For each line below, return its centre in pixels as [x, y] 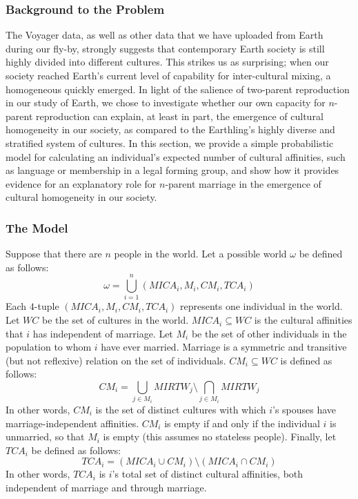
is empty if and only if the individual [242, 423]
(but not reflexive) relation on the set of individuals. [116, 360]
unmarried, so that [45, 437]
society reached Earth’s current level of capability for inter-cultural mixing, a [168, 75]
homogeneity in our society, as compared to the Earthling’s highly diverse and [170, 129]
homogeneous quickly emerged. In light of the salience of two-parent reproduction [178, 89]
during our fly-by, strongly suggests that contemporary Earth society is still [165, 48]
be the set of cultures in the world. [115, 320]
